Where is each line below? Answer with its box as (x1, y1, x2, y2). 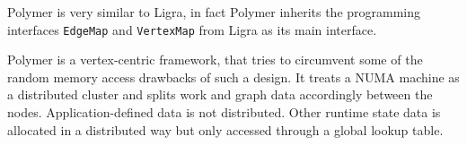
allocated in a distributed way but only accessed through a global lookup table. (7, 120, 444, 139)
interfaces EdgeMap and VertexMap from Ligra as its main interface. (7, 20, 377, 38)
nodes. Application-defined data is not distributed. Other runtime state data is (7, 103, 441, 122)
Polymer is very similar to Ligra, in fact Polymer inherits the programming (7, 3, 421, 21)
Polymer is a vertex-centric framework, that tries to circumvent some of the (7, 50, 423, 69)
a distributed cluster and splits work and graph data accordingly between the (7, 85, 433, 104)
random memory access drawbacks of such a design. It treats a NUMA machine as (7, 67, 460, 86)
